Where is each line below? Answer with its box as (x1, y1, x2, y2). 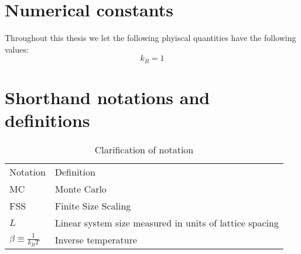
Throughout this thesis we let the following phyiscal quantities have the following (5, 32, 296, 44)
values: (5, 43, 29, 55)
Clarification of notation (94, 143, 194, 157)
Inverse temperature (54, 233, 138, 247)
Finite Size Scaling (54, 199, 131, 213)
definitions (5, 108, 90, 132)
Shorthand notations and (5, 85, 210, 109)
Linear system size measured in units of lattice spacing (54, 216, 279, 230)
